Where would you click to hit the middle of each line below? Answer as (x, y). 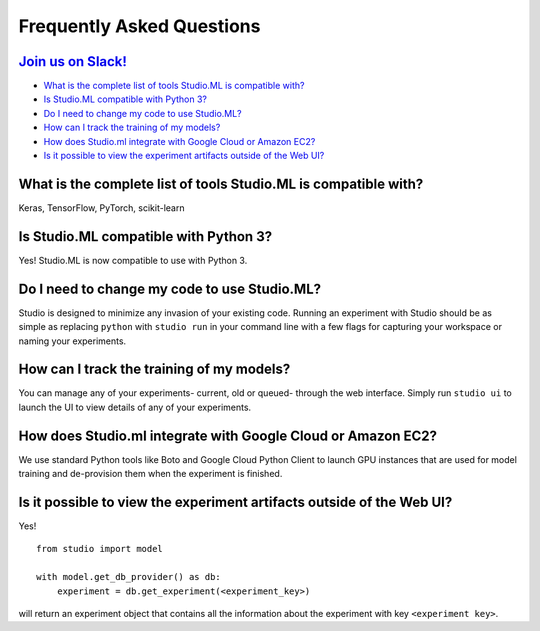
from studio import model (100, 549)
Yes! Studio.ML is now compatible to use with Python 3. (133, 260)
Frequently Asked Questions (139, 26)
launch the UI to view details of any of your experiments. (135, 407)
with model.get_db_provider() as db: (129, 577)
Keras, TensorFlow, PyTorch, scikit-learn (101, 207)
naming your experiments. (72, 341)
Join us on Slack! (72, 61)
